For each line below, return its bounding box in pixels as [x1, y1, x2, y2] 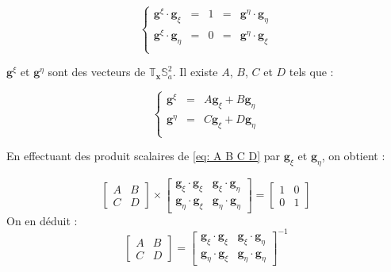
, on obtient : [321, 147, 385, 164]
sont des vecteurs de [48, 63, 146, 80]
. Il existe [172, 63, 218, 80]
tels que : [289, 63, 334, 80]
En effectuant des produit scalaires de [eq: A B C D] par [6, 147, 281, 164]
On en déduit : [6, 212, 78, 228]
